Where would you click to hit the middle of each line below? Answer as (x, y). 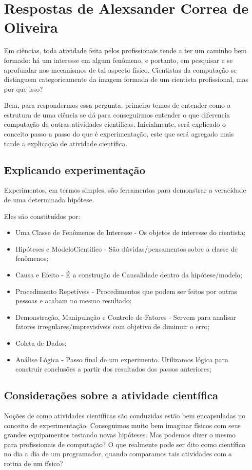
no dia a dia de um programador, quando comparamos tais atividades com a (118, 454)
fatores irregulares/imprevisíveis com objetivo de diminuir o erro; (112, 326)
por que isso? (23, 88)
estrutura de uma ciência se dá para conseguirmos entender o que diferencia (117, 114)
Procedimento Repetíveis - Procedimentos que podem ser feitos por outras (126, 291)
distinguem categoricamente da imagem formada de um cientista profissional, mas (126, 79)
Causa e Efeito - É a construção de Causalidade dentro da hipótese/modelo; (129, 275)
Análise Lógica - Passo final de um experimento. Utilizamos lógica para (122, 359)
